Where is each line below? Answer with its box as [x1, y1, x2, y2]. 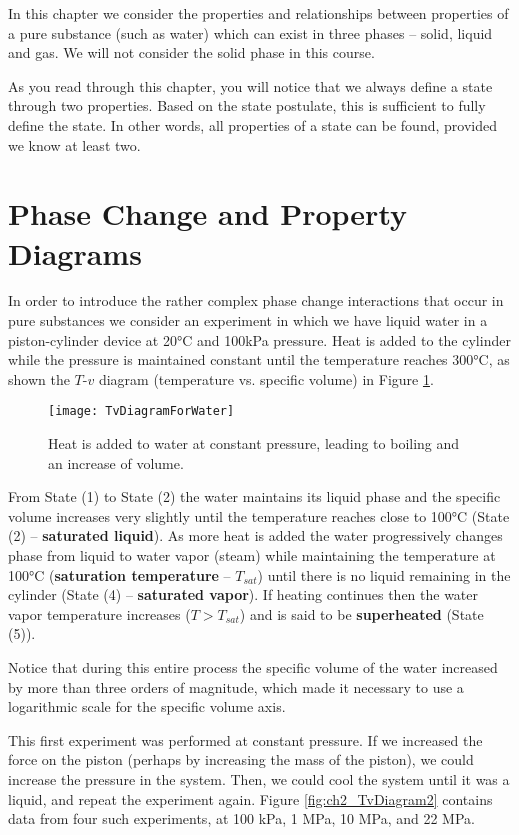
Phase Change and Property [8, 193, 408, 234]
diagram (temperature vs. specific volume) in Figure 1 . [98, 368, 434, 389]
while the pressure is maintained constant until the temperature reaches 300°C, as [8, 349, 510, 370]
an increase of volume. [48, 452, 184, 473]
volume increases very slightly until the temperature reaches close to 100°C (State [8, 505, 510, 526]
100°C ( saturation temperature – [8, 564, 231, 585]
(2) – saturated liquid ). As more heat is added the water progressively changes [8, 525, 503, 546]
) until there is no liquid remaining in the [257, 564, 511, 585]
